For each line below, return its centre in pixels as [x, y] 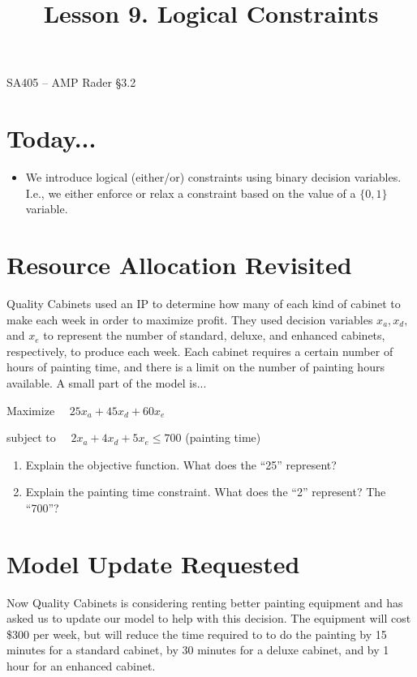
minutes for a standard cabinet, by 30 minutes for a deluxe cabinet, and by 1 [198, 650]
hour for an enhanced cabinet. [81, 666]
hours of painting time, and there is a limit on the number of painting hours [196, 367]
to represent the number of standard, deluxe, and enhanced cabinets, [214, 335]
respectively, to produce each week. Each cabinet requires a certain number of [200, 351]
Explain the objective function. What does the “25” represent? [181, 464]
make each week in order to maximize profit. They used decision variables [190, 319]
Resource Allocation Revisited [179, 265]
